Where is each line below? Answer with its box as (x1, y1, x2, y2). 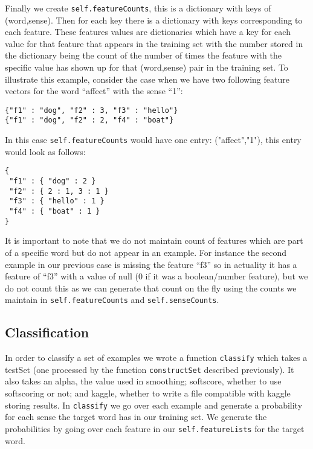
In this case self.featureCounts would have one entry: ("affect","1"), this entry (5, 133, 302, 146)
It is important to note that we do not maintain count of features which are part (5, 234, 303, 247)
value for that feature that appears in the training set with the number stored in (5, 37, 303, 49)
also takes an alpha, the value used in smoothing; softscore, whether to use (5, 375, 282, 387)
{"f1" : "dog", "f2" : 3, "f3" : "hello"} (5, 106, 178, 115)
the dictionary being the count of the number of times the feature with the (5, 49, 282, 62)
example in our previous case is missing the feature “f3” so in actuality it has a (5, 258, 297, 270)
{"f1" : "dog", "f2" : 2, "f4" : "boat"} (5, 116, 174, 125)
